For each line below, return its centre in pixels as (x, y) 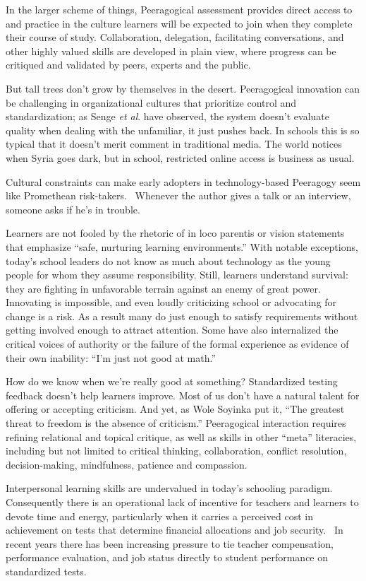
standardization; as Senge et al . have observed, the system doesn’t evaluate (168, 116)
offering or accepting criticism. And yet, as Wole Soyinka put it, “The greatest (175, 409)
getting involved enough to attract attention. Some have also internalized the (172, 330)
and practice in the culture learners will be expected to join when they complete (179, 23)
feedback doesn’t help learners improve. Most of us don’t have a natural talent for (183, 395)
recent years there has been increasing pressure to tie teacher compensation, (170, 543)
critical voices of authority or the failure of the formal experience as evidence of (177, 344)
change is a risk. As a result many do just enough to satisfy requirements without (182, 316)
